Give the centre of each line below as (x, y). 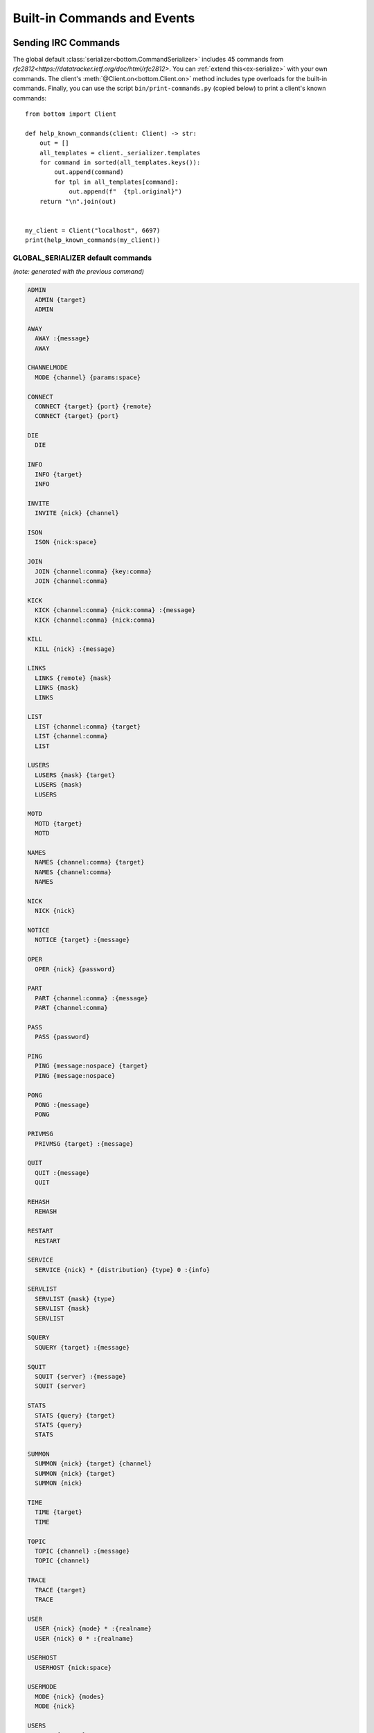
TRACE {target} (61, 1590)
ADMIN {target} (61, 299)
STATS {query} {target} (75, 1415)
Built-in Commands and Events (104, 18)
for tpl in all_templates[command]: (117, 182)
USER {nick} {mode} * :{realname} (93, 1629)
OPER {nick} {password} (75, 969)
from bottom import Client (71, 114)
